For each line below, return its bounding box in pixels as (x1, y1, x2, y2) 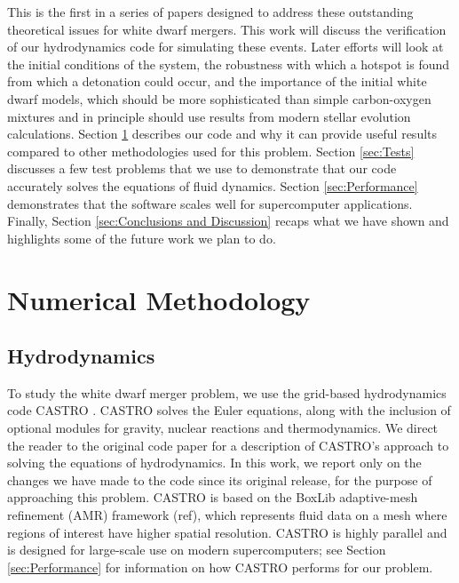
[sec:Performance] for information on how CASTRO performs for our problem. (7, 557, 433, 576)
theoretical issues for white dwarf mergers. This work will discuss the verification (7, 20, 447, 38)
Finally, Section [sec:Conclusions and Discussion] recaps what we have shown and (7, 212, 449, 230)
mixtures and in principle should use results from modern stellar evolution (7, 107, 411, 125)
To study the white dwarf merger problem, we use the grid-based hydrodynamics (7, 383, 447, 402)
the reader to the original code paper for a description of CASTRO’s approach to (7, 435, 449, 454)
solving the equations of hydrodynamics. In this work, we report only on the (7, 453, 422, 472)
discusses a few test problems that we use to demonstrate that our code (7, 159, 397, 178)
